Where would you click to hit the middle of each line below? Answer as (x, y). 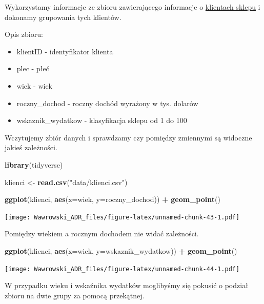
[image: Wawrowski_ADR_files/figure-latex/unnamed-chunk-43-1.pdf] (122, 217)
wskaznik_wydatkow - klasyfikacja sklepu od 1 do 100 (102, 120)
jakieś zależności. (31, 147)
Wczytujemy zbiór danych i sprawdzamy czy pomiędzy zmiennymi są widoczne (128, 137)
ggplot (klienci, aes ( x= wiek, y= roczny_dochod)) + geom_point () (113, 199)
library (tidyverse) (34, 164)
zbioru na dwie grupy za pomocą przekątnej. (75, 295)
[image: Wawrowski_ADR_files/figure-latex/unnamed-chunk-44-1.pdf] (122, 269)
